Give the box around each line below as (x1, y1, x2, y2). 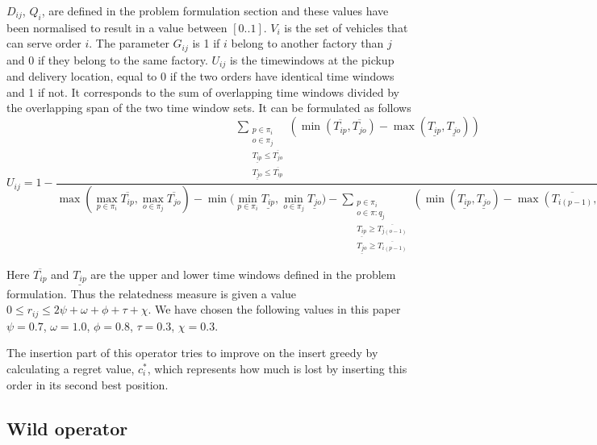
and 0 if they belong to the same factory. (6, 51, 208, 68)
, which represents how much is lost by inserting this (147, 360, 407, 376)
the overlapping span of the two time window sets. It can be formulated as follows (6, 99, 411, 116)
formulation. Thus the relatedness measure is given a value (6, 285, 297, 302)
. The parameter (89, 35, 169, 52)
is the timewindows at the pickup (229, 51, 395, 68)
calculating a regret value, (6, 360, 135, 376)
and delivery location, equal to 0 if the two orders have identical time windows (6, 68, 395, 85)
